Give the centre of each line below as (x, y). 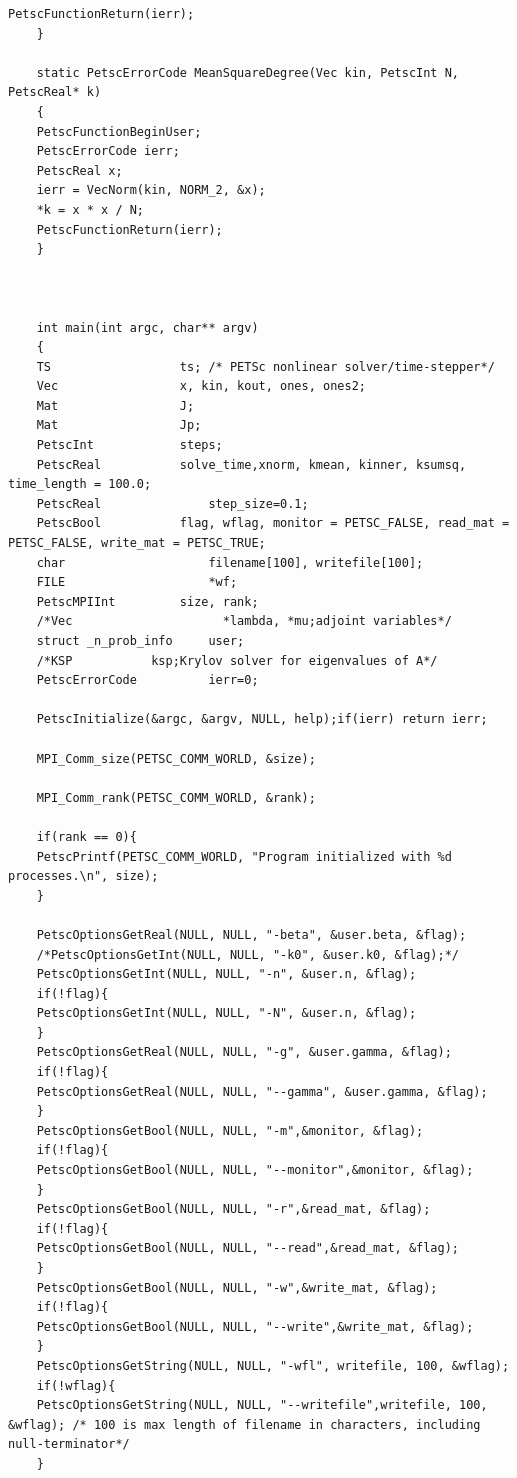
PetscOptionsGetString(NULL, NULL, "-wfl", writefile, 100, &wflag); (273, 1365)
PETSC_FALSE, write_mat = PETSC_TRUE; (137, 543)
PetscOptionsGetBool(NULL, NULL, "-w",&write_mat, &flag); (237, 1287)
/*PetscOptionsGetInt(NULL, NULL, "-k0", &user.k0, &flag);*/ (248, 954)
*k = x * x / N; (90, 209)
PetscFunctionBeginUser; (119, 131)
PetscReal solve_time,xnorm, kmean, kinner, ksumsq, (251, 464)
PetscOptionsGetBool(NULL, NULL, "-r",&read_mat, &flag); (233, 1209)
